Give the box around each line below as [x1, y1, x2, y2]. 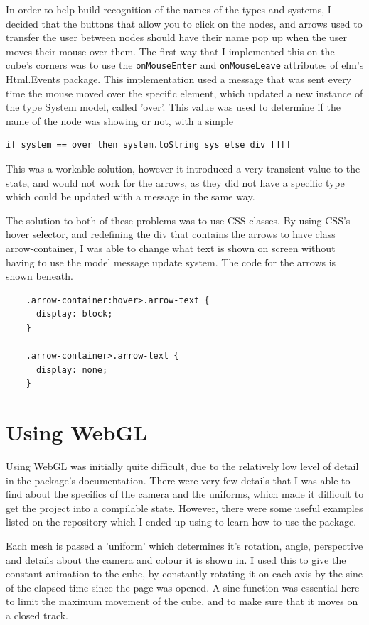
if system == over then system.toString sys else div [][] [6, 140, 291, 151]
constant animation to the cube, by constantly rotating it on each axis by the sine [6, 566, 363, 581]
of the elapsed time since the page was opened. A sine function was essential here [6, 580, 360, 594]
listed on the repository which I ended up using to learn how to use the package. [6, 514, 357, 529]
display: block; [36, 309, 113, 320]
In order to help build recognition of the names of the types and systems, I [6, 2, 331, 16]
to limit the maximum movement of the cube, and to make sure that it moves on [6, 594, 358, 609]
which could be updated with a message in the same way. [6, 189, 255, 204]
